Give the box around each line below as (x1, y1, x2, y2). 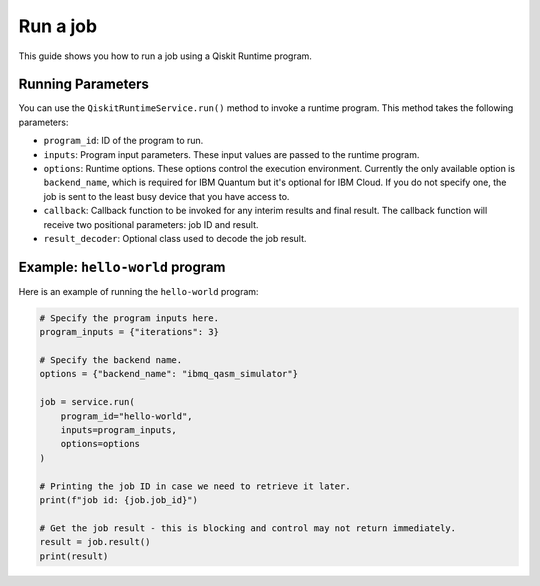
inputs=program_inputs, (60, 424, 177, 435)
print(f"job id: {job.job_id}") (39, 494, 199, 505)
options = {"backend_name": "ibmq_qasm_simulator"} (39, 368, 299, 380)
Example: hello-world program (18, 258, 226, 275)
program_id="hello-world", (60, 410, 194, 422)
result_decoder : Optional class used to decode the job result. (43, 232, 307, 244)
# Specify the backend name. (39, 355, 183, 366)
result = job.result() (39, 536, 151, 548)
